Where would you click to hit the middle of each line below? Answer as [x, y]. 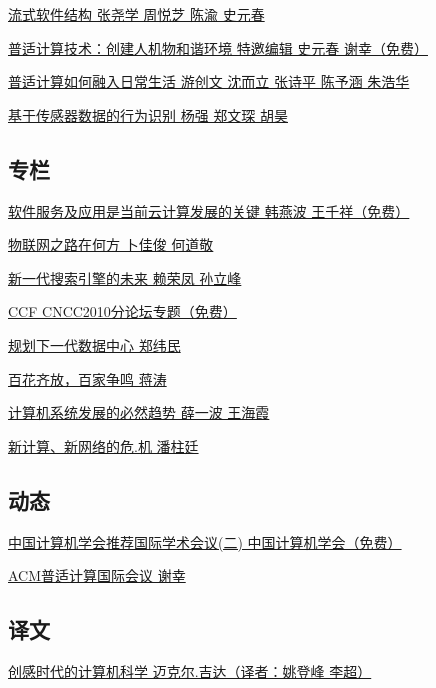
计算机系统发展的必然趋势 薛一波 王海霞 [139, 412]
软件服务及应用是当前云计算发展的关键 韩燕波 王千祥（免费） [209, 210]
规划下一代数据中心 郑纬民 [94, 344]
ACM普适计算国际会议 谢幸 [97, 575]
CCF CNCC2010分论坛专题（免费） [122, 311]
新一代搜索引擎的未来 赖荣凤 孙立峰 [125, 277]
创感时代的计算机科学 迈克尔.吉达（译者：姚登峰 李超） [190, 670]
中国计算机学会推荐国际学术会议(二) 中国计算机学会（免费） [205, 541]
